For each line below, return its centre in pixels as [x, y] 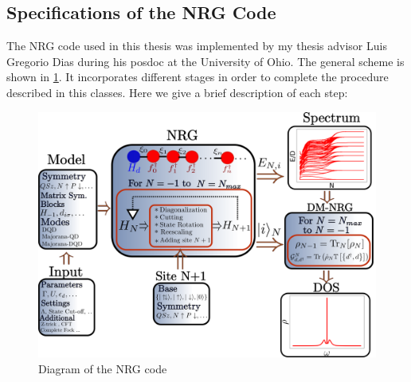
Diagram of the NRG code [103, 369]
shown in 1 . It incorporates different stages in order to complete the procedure [198, 77]
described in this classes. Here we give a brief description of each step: [177, 92]
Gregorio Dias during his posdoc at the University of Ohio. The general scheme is [205, 61]
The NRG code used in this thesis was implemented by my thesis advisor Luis [197, 46]
